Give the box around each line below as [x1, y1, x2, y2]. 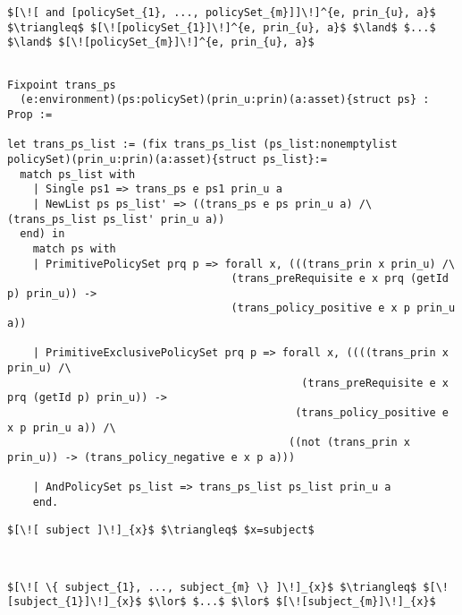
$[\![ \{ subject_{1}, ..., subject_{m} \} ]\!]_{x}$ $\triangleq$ [7, 580, 417, 594]
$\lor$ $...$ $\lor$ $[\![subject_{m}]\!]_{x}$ [147, 595, 436, 609]
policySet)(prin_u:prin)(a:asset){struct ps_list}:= [7, 152, 327, 166]
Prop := [7, 107, 53, 121]
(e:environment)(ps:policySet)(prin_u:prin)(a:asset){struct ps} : [20, 93, 430, 107]
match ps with [32, 242, 116, 255]
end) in [20, 227, 65, 241]
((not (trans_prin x [289, 436, 411, 449]
